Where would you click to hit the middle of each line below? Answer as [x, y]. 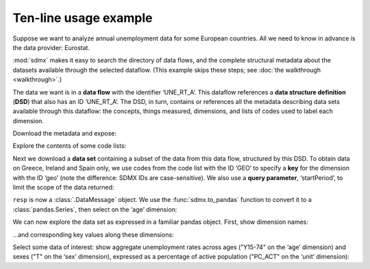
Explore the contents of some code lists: [70, 146]
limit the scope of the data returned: [63, 188]
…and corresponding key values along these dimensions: [93, 234]
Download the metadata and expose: [64, 133]
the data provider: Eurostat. [51, 47]
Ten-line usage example [83, 18]
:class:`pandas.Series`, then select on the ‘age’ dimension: [95, 209]
